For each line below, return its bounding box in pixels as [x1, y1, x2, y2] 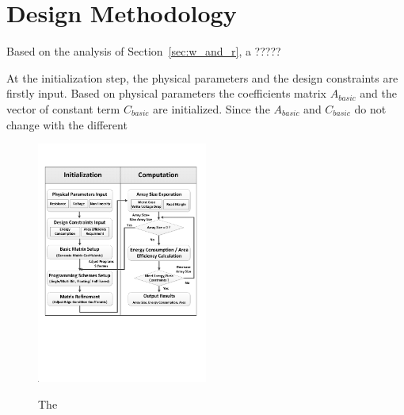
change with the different [6, 116, 128, 133]
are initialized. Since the [153, 100, 270, 117]
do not [354, 100, 387, 117]
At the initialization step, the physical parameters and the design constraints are [6, 69, 398, 86]
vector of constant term [6, 100, 120, 117]
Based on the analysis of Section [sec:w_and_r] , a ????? [6, 43, 281, 60]
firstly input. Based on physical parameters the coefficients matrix [6, 85, 326, 102]
